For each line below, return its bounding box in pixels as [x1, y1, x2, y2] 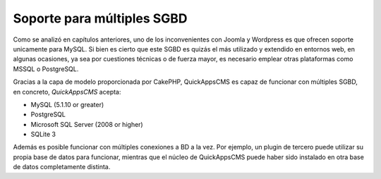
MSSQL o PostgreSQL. [13, 64, 79, 73]
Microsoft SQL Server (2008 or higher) [30, 120, 144, 128]
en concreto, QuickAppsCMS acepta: [13, 87, 121, 96]
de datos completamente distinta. [13, 163, 111, 171]
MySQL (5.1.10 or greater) [30, 100, 104, 109]
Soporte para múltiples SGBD [13, 11, 188, 26]
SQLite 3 [30, 130, 56, 139]
